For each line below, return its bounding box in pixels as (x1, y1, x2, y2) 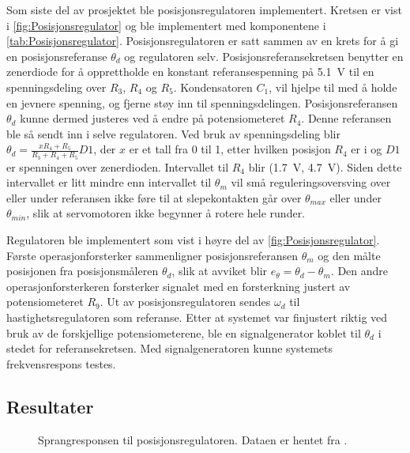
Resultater (6, 394, 94, 418)
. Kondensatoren (173, 78, 253, 95)
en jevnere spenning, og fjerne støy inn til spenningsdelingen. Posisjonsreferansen (6, 94, 398, 111)
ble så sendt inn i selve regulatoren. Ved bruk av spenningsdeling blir (6, 125, 340, 142)
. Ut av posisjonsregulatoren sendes (100, 293, 271, 310)
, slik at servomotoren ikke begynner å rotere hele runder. (26, 205, 306, 221)
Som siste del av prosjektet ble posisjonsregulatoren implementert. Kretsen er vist (6, 2, 402, 17)
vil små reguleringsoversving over (231, 174, 391, 191)
